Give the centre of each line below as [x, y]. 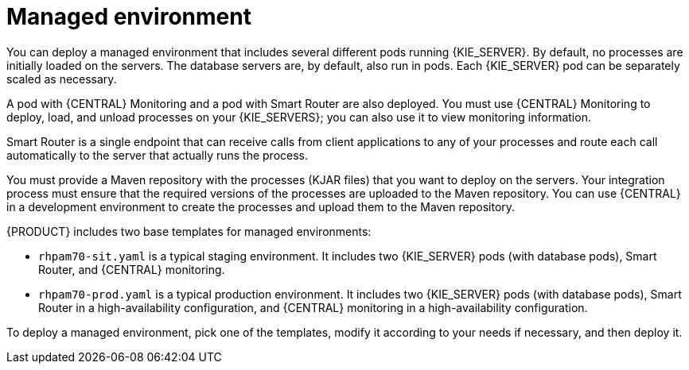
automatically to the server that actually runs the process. [158, 155]
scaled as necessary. [62, 79]
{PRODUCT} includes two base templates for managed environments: [189, 231]
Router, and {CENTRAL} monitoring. [132, 269]
